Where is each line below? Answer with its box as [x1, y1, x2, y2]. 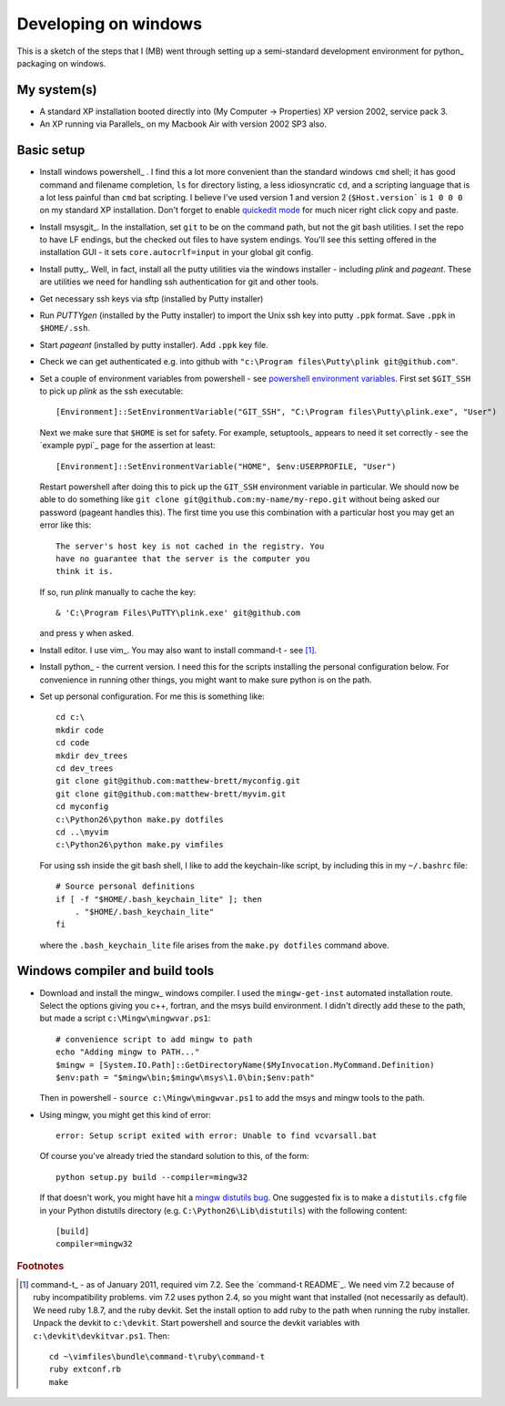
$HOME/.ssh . [39, 323, 91, 334]
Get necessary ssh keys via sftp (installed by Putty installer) [39, 292, 264, 304]
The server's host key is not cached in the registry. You [56, 540, 325, 551]
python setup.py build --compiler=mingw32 [56, 1172, 248, 1182]
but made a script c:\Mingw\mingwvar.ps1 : [39, 1012, 211, 1024]
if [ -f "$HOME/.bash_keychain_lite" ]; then [56, 894, 263, 904]
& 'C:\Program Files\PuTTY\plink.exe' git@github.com [56, 608, 300, 619]
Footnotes [16, 1259, 65, 1272]
